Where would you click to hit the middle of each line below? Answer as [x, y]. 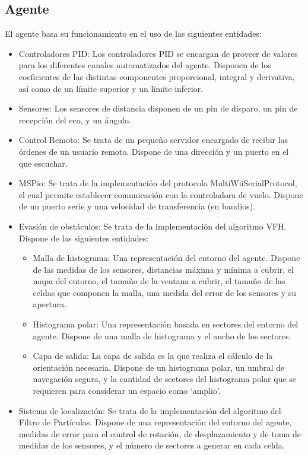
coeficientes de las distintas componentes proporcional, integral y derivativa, [157, 76]
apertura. [50, 304]
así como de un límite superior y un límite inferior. [111, 88]
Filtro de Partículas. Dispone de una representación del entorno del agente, [155, 422]
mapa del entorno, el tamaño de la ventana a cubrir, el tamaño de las [159, 281]
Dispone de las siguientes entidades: [84, 238]
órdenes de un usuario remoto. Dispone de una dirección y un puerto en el [154, 151]
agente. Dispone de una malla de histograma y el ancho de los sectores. [162, 335]
